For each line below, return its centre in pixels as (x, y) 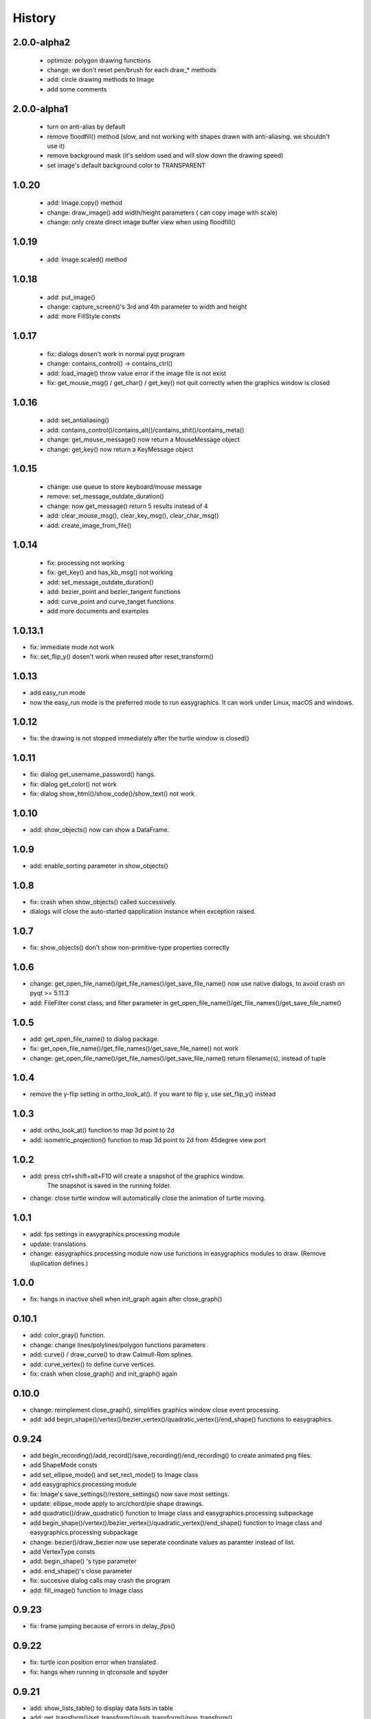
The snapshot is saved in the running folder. (109, 1185)
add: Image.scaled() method (87, 260)
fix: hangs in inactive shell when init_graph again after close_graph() (126, 1299)
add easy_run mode (58, 693)
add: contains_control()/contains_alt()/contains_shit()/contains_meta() (146, 430)
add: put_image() (71, 297)
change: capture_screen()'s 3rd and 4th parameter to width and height (147, 307)
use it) (56, 146)
